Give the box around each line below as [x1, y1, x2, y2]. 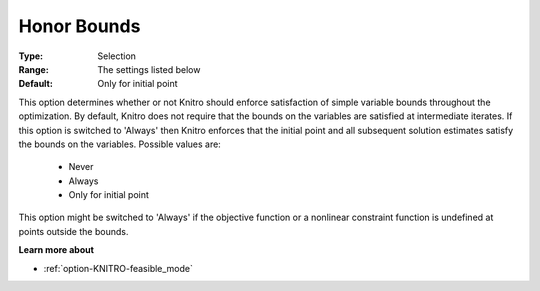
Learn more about [18, 244, 95, 256]
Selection [97, 50, 137, 62]
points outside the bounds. [18, 225, 129, 237]
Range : [18, 63, 49, 75]
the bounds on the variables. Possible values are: [18, 138, 222, 150]
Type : [18, 50, 44, 62]
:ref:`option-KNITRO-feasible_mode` [43, 262, 194, 274]
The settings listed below [97, 63, 201, 75]
